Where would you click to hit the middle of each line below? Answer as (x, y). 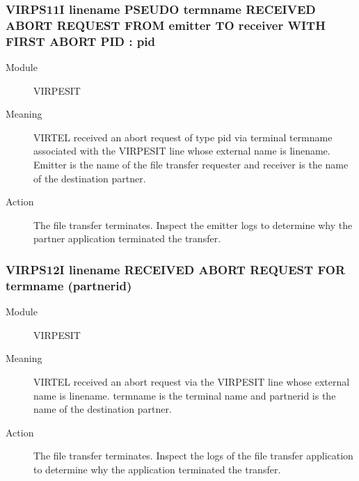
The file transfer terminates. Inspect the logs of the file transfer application (193, 456)
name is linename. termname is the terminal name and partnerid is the (185, 395)
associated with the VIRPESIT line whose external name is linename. (182, 151)
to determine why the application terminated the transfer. (157, 469)
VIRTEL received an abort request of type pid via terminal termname (183, 137)
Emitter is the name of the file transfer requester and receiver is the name (191, 165)
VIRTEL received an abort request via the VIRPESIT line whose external (192, 381)
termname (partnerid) (69, 285)
